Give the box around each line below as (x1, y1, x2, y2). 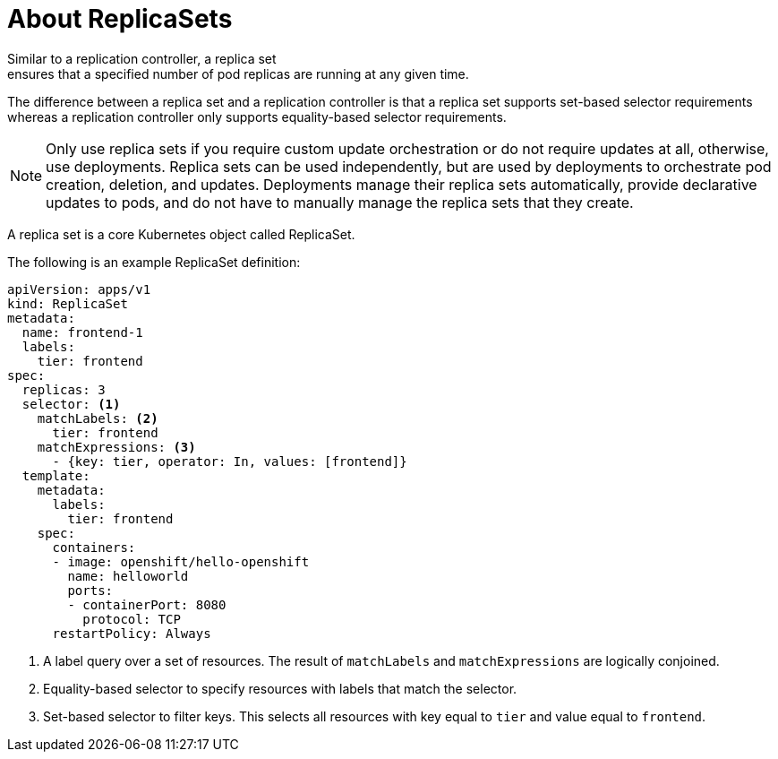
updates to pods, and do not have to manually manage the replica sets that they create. (46, 193, 634, 211)
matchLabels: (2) (37, 410, 158, 426)
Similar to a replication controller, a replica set (7, 50, 277, 66)
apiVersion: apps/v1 (7, 281, 151, 297)
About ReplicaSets (7, 4, 233, 34)
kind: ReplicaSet (7, 296, 128, 311)
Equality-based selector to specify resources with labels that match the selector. (43, 680, 517, 696)
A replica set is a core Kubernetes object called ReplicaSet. (7, 226, 355, 242)
